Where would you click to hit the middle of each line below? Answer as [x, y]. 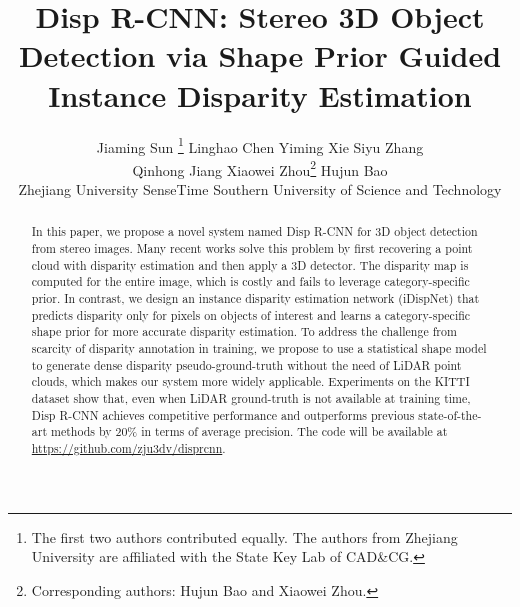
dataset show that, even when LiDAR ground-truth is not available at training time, [251, 397]
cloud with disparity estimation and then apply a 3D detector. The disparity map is [250, 264]
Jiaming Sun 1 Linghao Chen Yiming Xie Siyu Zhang [260, 145]
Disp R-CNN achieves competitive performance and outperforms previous [223, 414]
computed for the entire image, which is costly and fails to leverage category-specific [250, 281]
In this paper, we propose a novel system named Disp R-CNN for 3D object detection [254, 231]
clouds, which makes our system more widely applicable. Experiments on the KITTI [250, 381]
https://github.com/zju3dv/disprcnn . [128, 447]
